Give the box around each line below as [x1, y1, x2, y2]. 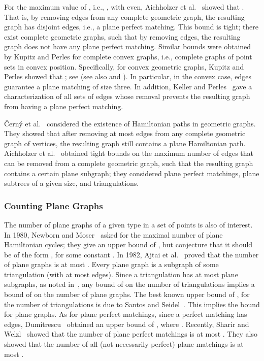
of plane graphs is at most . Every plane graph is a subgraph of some [4, 259, 219, 270]
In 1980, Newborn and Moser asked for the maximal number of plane [4, 229, 223, 240]
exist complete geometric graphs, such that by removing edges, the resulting [4, 31, 241, 42]
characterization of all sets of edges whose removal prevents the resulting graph [4, 91, 250, 102]
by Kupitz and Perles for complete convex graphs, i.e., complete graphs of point [4, 51, 252, 61]
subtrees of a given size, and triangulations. [4, 178, 139, 188]
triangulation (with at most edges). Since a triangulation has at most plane [4, 269, 238, 279]
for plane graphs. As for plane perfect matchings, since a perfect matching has [4, 309, 247, 319]
